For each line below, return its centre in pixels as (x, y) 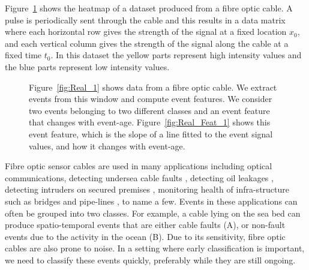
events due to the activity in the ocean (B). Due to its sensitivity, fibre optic (145, 236)
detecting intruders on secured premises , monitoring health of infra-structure (147, 189)
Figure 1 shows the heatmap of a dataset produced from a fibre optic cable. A (149, 8)
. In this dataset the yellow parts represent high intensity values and (176, 55)
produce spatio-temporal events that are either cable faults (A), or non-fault (145, 225)
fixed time (23, 55)
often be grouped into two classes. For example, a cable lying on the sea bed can (153, 213)
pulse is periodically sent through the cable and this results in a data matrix (145, 19)
